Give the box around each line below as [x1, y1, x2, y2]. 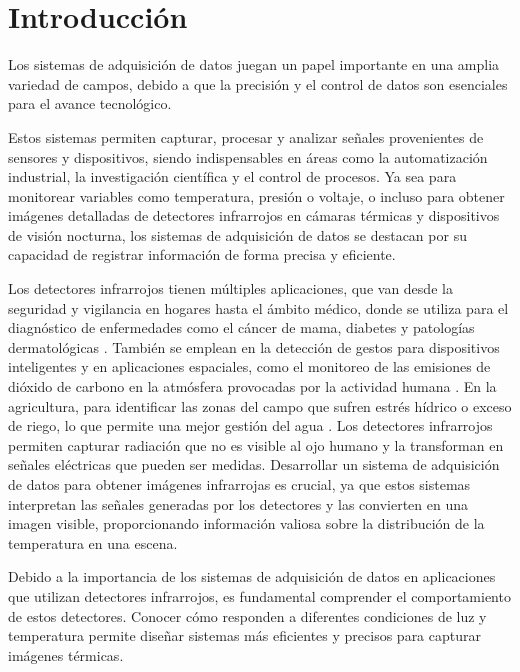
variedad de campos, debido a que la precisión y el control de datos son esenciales [8, 73, 508, 94]
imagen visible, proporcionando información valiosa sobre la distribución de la [8, 513, 485, 534]
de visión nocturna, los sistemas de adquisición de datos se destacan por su [8, 224, 467, 245]
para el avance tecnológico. [8, 93, 172, 114]
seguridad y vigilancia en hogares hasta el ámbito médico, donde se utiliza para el [8, 297, 509, 318]
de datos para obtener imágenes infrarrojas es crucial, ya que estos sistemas [8, 474, 471, 494]
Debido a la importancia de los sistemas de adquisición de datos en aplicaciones [8, 566, 496, 587]
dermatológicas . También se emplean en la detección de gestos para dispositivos [8, 336, 500, 357]
